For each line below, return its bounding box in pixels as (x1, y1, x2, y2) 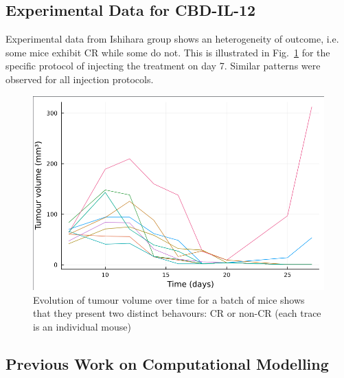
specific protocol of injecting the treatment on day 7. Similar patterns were (5, 58, 321, 73)
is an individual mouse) (33, 319, 131, 333)
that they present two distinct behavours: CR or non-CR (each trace (33, 306, 321, 320)
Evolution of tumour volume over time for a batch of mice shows (33, 292, 305, 307)
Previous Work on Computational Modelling (5, 353, 329, 374)
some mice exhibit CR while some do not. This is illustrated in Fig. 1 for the (5, 45, 330, 59)
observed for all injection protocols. (5, 71, 154, 86)
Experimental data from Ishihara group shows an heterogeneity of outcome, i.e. (5, 32, 339, 46)
